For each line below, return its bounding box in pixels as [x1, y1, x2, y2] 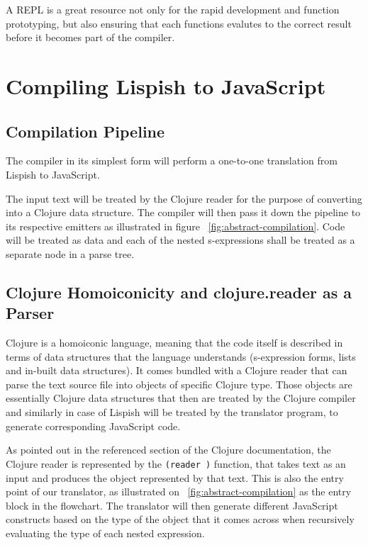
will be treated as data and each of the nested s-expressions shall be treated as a [6, 232, 355, 247]
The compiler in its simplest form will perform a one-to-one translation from [6, 153, 338, 168]
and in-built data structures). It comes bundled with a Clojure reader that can [6, 363, 347, 378]
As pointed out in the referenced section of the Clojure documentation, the [6, 442, 331, 457]
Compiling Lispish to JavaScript [6, 71, 326, 100]
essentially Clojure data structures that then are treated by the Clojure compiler [6, 391, 356, 405]
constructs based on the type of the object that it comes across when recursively [6, 512, 355, 527]
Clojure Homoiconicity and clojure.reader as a [6, 281, 352, 303]
